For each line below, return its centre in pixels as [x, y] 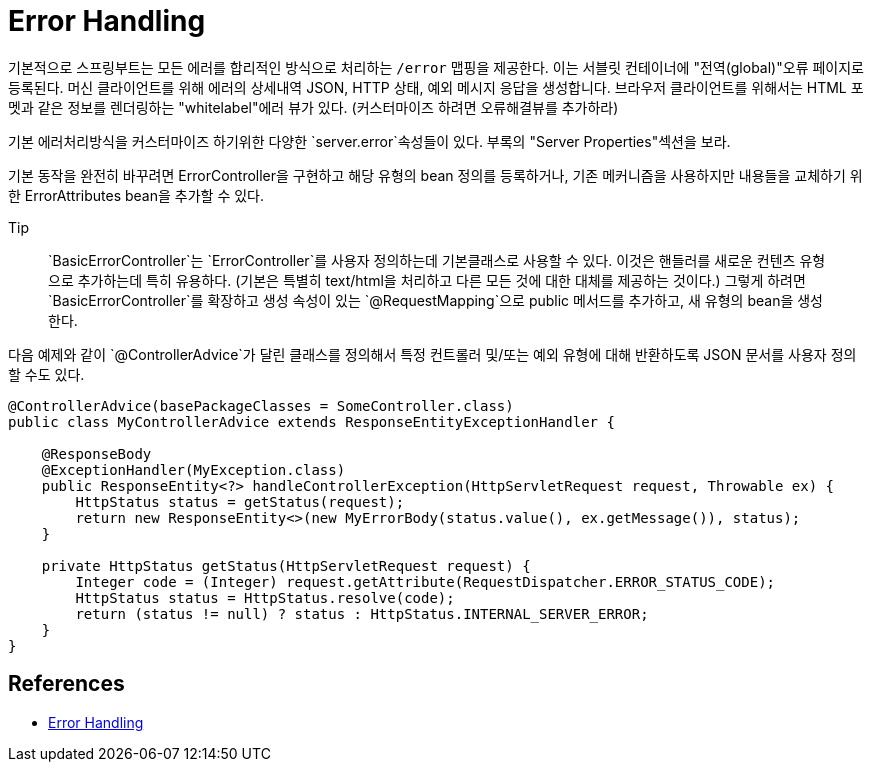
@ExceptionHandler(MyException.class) [193, 469]
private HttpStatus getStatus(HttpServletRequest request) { [286, 565]
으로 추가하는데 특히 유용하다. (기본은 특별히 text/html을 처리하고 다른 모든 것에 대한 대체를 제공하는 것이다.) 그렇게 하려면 [427, 280]
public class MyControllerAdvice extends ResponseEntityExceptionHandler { [311, 421]
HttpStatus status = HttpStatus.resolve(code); [265, 597]
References [66, 684]
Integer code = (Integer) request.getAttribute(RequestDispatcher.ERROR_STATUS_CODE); [425, 581]
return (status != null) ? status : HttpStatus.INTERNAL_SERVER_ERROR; [362, 613]
